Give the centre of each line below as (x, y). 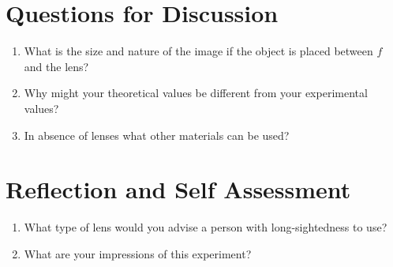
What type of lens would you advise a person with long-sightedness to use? (206, 227)
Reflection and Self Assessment (178, 189)
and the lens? (56, 66)
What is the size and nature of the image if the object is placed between (198, 51)
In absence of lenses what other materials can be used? (157, 135)
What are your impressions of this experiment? (138, 253)
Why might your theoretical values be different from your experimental (196, 93)
